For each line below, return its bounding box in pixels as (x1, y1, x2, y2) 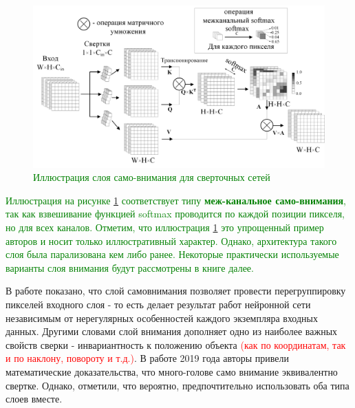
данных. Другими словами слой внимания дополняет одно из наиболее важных (6, 324, 338, 339)
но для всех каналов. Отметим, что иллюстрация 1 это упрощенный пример (6, 219, 324, 234)
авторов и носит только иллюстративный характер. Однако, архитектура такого (6, 233, 337, 248)
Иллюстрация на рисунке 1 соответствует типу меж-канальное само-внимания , (6, 193, 347, 207)
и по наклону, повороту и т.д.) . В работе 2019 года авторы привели (6, 351, 289, 365)
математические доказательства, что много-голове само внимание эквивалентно (6, 364, 338, 378)
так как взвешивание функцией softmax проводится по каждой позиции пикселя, (6, 206, 345, 221)
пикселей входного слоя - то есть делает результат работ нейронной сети (6, 297, 311, 311)
